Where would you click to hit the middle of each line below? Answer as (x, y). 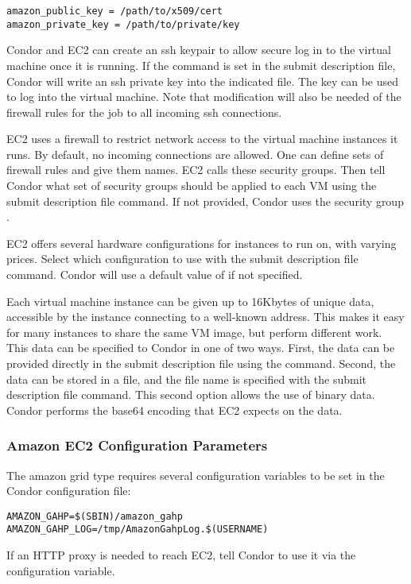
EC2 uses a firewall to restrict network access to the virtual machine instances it (202, 139)
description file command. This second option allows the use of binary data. (191, 394)
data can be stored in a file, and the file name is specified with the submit (186, 379)
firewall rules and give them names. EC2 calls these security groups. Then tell (196, 170)
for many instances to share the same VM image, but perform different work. (194, 332)
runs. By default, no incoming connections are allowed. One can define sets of (195, 154)
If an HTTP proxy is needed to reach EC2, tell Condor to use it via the (181, 555)
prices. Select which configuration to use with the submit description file (182, 259)
